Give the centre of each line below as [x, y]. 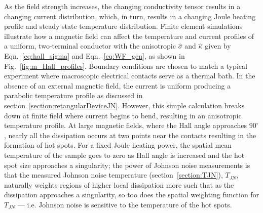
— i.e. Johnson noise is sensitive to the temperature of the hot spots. [125, 204]
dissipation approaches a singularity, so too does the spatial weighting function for [132, 195]
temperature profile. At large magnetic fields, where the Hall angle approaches [126, 125]
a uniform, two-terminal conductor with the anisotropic [90, 46]
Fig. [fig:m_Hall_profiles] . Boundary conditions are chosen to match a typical [126, 66]
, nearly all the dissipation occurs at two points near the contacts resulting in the [130, 135]
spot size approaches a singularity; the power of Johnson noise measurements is [127, 165]
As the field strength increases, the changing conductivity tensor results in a [122, 6]
